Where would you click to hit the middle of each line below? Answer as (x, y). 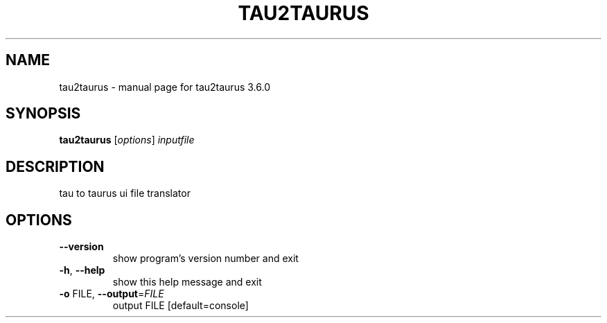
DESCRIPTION (55, 166)
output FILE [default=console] (181, 306)
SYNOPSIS (43, 114)
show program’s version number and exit (205, 259)
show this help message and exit (187, 282)
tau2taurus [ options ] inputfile (127, 140)
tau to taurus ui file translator (125, 193)
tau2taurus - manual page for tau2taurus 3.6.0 (165, 87)
